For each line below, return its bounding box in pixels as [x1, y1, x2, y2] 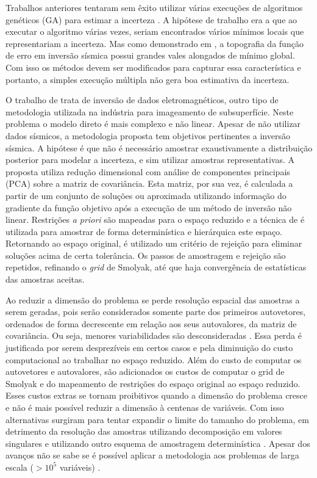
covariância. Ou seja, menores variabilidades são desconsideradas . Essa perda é [5, 329, 302, 342]
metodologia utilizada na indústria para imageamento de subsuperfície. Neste [5, 105, 294, 118]
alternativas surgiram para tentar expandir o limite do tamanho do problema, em [5, 413, 309, 425]
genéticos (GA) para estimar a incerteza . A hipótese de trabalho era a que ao [5, 13, 297, 26]
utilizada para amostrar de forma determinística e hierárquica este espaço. [5, 225, 283, 237]
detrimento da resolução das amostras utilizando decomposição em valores [5, 425, 282, 438]
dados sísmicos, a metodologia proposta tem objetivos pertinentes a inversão [5, 129, 290, 142]
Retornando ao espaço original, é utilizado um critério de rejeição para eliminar [5, 237, 302, 250]
